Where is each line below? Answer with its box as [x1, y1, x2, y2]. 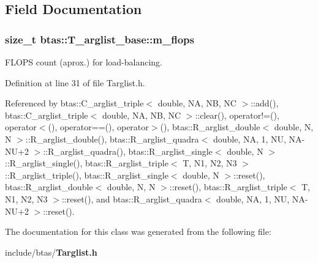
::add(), [251, 97, 279, 109]
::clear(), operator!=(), [195, 108, 279, 121]
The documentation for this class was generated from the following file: [5, 225, 271, 238]
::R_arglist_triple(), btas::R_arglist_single [5, 168, 168, 181]
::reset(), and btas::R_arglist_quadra [61, 192, 202, 205]
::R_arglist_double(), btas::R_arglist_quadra [25, 132, 199, 145]
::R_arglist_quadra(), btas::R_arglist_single [43, 144, 213, 157]
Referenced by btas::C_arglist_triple [5, 97, 144, 109]
